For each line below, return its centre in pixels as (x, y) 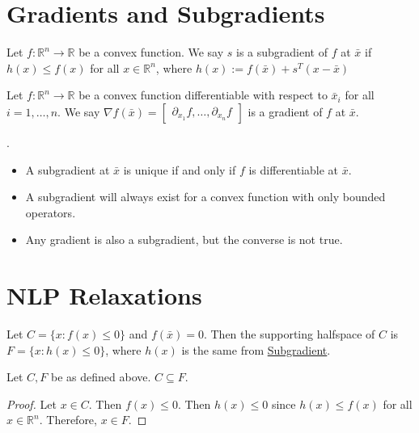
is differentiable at (294, 169)
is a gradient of (285, 111)
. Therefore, (68, 420)
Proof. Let (32, 404)
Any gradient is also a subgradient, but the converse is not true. (184, 240)
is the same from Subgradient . (256, 349)
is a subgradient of (282, 52)
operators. (51, 212)
